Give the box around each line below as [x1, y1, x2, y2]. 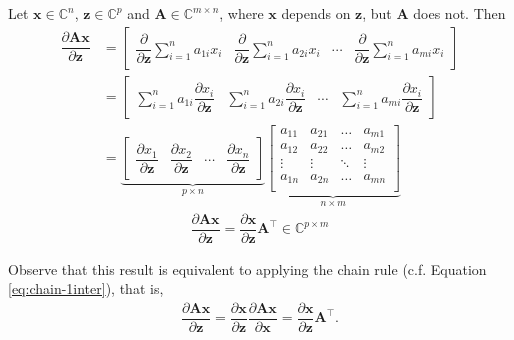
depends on [281, 3, 351, 23]
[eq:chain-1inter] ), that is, [8, 278, 164, 299]
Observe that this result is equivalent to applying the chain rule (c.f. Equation [8, 258, 487, 279]
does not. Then [413, 3, 506, 23]
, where [219, 3, 264, 23]
